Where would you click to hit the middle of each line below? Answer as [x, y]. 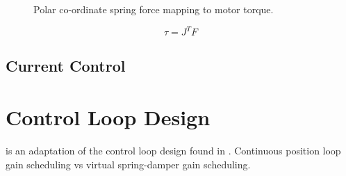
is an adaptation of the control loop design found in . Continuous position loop [173, 150]
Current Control [66, 66]
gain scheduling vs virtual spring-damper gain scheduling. [128, 164]
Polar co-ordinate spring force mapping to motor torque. [154, 9]
